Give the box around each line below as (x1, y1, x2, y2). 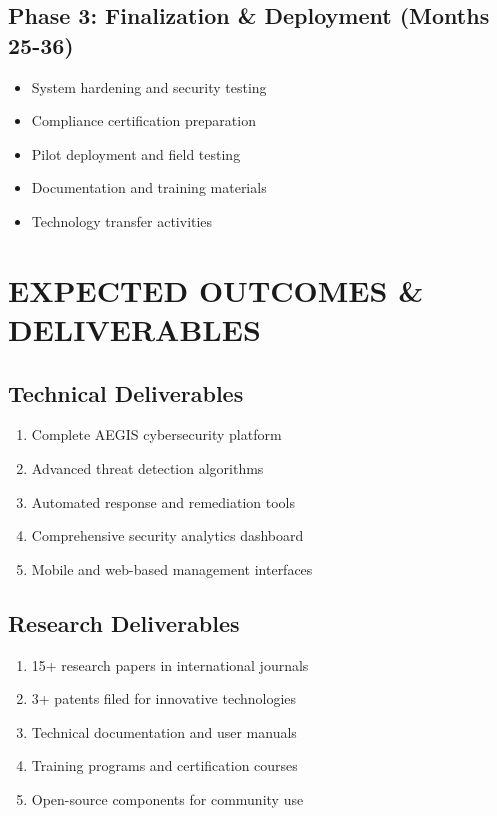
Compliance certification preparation (31, 110, 256, 131)
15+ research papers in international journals (31, 654, 309, 675)
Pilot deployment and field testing (31, 143, 241, 164)
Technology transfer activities (31, 210, 213, 231)
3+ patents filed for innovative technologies (31, 688, 297, 709)
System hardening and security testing (31, 76, 267, 97)
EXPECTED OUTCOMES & (8, 269, 424, 310)
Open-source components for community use (31, 788, 304, 809)
